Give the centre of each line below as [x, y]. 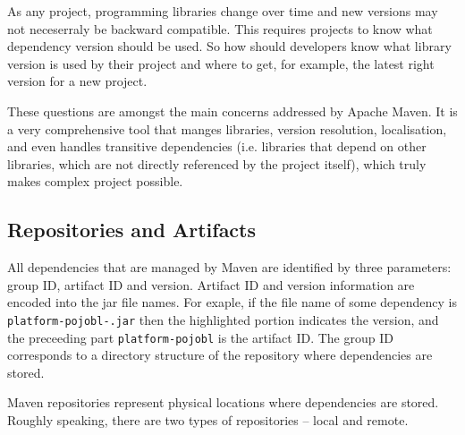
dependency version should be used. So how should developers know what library [229, 46]
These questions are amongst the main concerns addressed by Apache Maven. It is [232, 111]
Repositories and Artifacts [132, 230]
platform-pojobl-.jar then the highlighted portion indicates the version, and [223, 319]
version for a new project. [77, 81]
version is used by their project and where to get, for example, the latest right [221, 63]
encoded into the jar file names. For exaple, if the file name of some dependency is [232, 302]
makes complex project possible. [95, 181]
